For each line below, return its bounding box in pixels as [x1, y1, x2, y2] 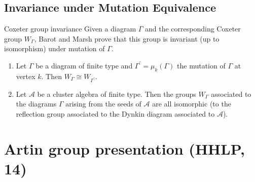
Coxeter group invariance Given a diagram [4, 23, 136, 34]
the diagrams [16, 98, 57, 109]
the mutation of [177, 60, 226, 70]
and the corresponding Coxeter [144, 23, 241, 34]
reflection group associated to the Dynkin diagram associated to [16, 108, 215, 119]
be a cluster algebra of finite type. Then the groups [37, 88, 196, 99]
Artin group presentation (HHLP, [4, 138, 245, 159]
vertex [16, 70, 35, 81]
